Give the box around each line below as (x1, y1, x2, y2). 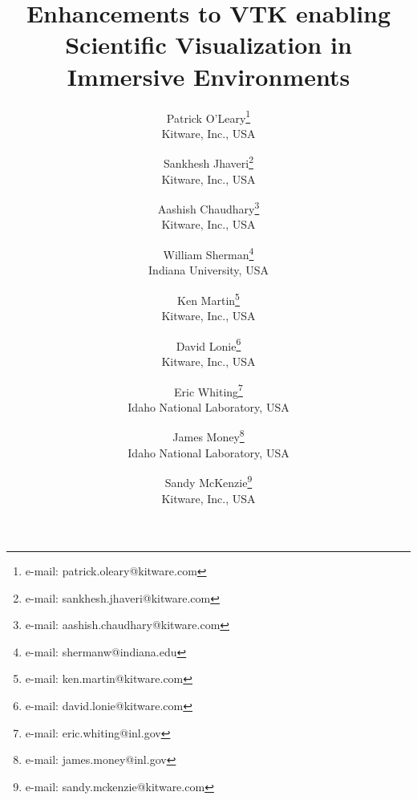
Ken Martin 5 (177, 289, 240, 308)
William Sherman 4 (163, 244, 254, 262)
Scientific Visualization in (65, 28, 352, 61)
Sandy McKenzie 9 (164, 472, 253, 490)
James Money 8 (172, 426, 245, 445)
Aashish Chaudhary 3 (157, 198, 260, 217)
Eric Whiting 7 (174, 380, 243, 400)
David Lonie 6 (176, 335, 241, 354)
